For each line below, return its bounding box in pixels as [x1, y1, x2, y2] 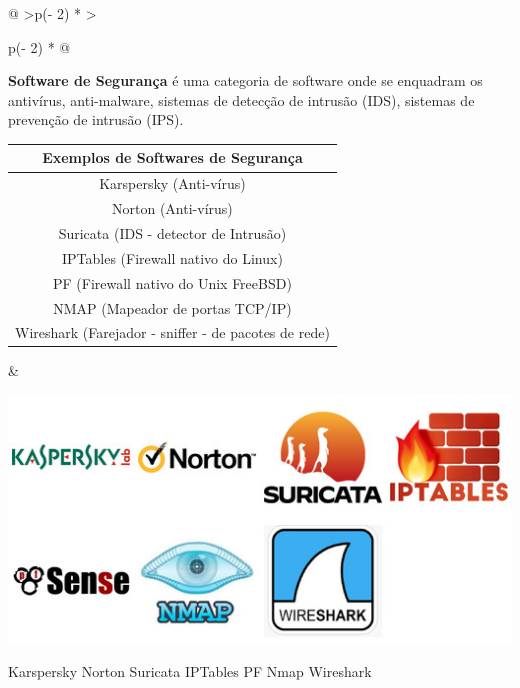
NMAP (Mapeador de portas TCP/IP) [53, 297, 292, 318]
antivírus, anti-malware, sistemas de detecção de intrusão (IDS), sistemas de [8, 89, 475, 110]
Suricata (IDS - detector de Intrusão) [58, 223, 287, 243]
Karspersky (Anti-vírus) [99, 173, 246, 194]
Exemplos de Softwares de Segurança [42, 147, 303, 168]
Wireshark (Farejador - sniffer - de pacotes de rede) [15, 322, 330, 343]
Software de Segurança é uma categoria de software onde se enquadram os [8, 70, 483, 91]
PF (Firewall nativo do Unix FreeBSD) [52, 272, 292, 293]
